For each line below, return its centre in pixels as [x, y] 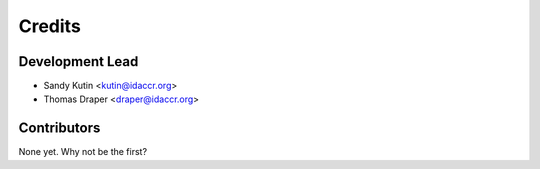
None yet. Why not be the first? [83, 152]
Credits [50, 26]
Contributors [59, 128]
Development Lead [78, 61]
